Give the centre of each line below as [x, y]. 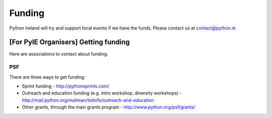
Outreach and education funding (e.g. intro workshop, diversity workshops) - [102, 93]
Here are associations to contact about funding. [59, 54]
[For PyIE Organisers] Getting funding [70, 42]
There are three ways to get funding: [47, 77]
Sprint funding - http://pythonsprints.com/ [65, 86]
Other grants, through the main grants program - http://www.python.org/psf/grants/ [109, 107]
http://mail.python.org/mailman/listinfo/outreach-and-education [88, 100]
